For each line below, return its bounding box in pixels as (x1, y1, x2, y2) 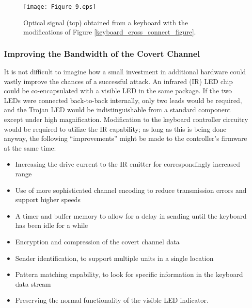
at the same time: (4, 142, 56, 153)
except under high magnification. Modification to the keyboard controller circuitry (4, 114, 248, 124)
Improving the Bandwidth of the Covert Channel (4, 47, 200, 59)
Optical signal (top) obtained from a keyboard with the (23, 17, 188, 27)
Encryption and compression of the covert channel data (15, 236, 180, 246)
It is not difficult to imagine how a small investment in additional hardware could (4, 67, 246, 77)
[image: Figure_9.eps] (23, 3, 96, 10)
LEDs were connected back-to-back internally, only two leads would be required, (4, 95, 242, 105)
